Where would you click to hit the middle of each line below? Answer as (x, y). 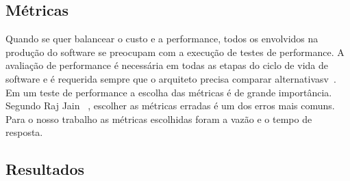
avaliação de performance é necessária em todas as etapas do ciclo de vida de (167, 65)
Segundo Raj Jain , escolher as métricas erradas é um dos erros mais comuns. (170, 106)
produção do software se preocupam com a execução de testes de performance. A (175, 52)
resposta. (24, 132)
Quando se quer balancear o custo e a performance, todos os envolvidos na (162, 39)
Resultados (45, 169)
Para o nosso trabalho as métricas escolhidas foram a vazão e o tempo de (159, 119)
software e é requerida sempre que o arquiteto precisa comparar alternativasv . (171, 78)
